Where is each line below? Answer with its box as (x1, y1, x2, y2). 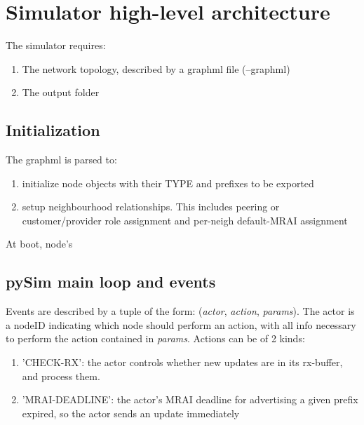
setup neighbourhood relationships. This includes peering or (22, 199, 280, 214)
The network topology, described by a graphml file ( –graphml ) (22, 61, 290, 76)
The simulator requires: (6, 38, 106, 53)
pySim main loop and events (6, 271, 216, 292)
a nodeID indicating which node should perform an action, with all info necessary (6, 317, 356, 332)
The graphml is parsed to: (6, 152, 117, 167)
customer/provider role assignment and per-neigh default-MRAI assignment (22, 212, 348, 227)
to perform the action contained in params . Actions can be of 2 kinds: (6, 331, 305, 346)
